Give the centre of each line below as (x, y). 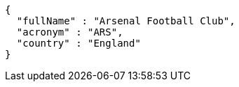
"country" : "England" (78, 43)
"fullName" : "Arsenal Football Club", (126, 21)
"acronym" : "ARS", (70, 32)
